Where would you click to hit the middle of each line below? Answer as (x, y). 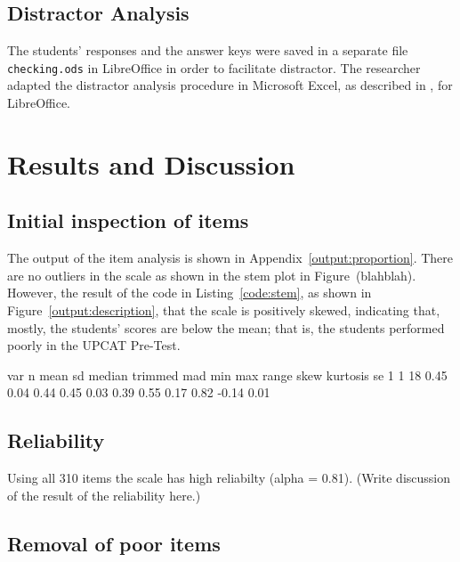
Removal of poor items (114, 543)
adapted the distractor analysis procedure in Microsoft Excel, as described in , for (230, 85)
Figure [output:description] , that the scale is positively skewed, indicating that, (224, 310)
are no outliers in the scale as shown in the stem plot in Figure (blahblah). (212, 275)
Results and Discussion (151, 163)
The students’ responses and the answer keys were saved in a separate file (208, 50)
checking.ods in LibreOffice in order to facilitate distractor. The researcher (214, 67)
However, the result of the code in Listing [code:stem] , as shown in (190, 293)
